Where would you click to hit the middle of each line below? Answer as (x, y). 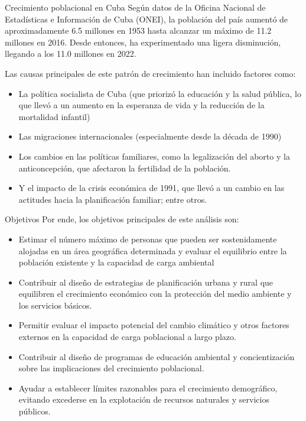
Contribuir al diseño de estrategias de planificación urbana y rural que (146, 282)
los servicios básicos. (55, 305)
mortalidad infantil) (54, 116)
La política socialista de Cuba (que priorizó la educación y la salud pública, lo (160, 93)
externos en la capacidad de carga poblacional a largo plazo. (127, 337)
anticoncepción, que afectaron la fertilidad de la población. (125, 168)
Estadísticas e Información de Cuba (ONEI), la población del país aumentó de (147, 19)
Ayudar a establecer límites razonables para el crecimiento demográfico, (148, 388)
